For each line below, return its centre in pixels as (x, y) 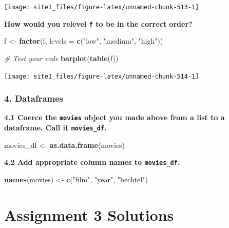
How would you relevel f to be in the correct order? (98, 23)
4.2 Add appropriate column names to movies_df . (92, 162)
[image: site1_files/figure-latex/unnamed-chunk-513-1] (102, 7)
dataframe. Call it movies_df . (55, 128)
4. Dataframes (34, 98)
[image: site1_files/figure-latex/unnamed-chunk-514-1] (102, 76)
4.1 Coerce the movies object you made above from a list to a (115, 117)
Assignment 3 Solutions (89, 214)
